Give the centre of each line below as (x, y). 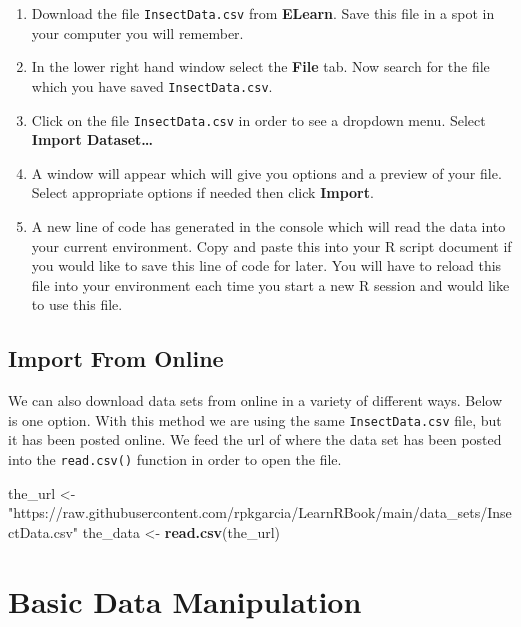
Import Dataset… (92, 139)
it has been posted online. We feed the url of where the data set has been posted (255, 439)
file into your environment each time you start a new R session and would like (270, 284)
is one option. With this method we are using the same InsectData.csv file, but (255, 419)
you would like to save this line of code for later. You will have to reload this (266, 265)
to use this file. (77, 304)
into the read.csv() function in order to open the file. (175, 458)
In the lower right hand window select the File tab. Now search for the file (260, 66)
